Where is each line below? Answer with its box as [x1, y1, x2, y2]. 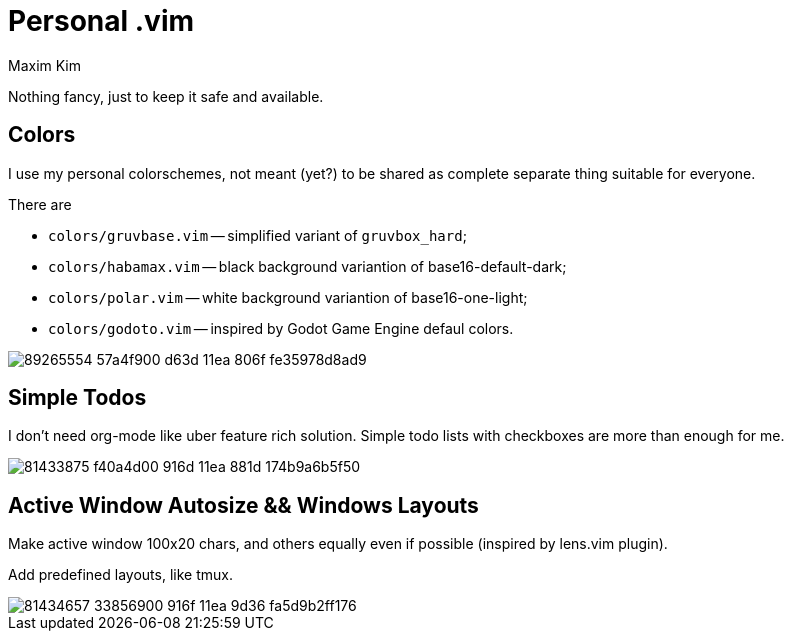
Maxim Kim [8, 56, 82, 74]
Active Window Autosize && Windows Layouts [8, 492, 479, 518]
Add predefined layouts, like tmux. [8, 566, 233, 584]
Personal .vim [8, 4, 195, 38]
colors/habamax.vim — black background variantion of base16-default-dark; [48, 257, 567, 275]
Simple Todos [8, 385, 147, 411]
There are [8, 195, 72, 213]
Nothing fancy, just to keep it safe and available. [8, 87, 324, 105]
